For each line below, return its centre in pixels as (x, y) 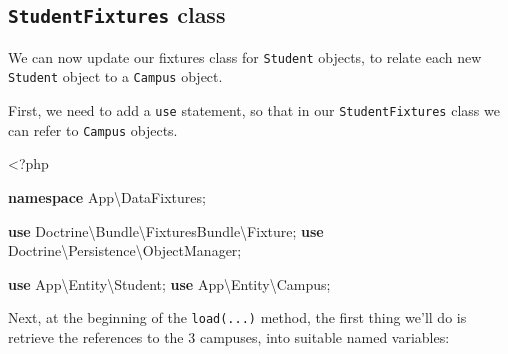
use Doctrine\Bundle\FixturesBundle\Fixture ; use (166, 230)
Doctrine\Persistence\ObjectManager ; (125, 250)
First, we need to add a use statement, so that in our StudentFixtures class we (254, 110)
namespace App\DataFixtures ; (107, 197)
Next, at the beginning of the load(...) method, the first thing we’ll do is (237, 317)
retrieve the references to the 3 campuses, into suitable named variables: (229, 337)
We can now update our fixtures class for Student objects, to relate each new (245, 56)
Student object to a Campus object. (115, 76)
